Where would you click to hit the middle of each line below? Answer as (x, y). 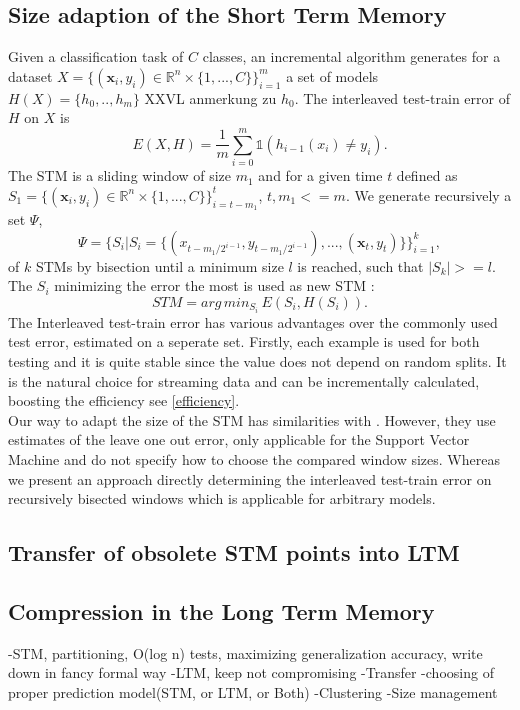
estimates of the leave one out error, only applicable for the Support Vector (239, 439)
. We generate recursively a (428, 194)
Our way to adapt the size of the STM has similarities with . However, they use (252, 419)
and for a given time (320, 175)
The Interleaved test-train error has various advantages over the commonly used (253, 321)
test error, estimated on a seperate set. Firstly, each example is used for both (244, 341)
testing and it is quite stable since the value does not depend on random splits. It (257, 360)
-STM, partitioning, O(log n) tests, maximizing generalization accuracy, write (245, 652)
